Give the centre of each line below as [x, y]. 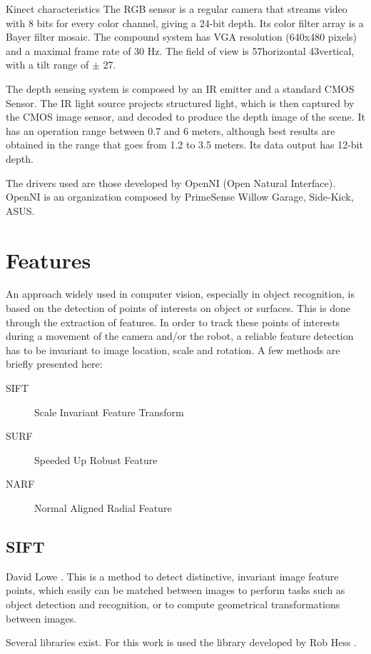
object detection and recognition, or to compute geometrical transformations [173, 604]
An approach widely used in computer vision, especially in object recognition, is [180, 294]
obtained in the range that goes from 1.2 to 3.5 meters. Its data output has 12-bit [184, 145]
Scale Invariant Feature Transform [109, 412]
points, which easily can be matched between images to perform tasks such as [176, 590]
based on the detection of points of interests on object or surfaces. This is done [178, 308]
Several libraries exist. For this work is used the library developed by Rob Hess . [181, 642]
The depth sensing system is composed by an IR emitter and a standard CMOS [180, 88]
